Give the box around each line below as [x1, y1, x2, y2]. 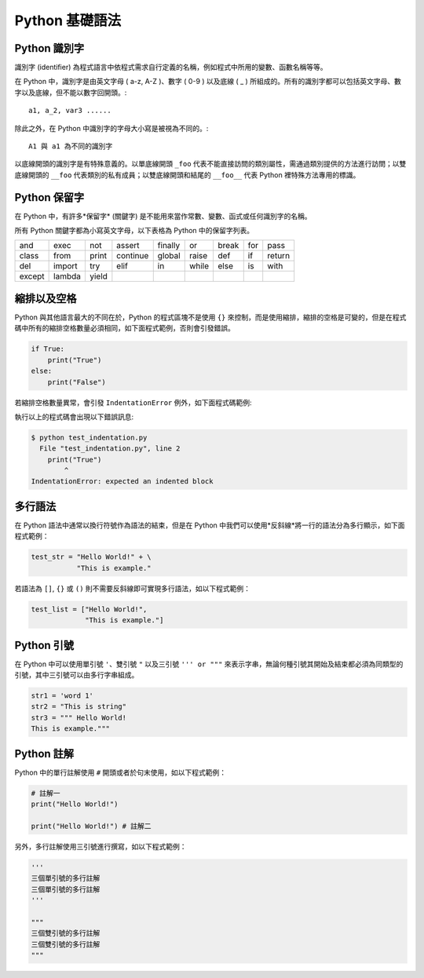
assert [116, 240, 141, 251]
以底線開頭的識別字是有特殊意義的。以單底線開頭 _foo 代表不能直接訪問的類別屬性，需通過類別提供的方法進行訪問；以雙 [14, 159, 407, 169]
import [53, 261, 78, 272]
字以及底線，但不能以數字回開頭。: [14, 87, 127, 97]
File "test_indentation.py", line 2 [39, 444, 181, 453]
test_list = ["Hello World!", [31, 604, 148, 614]
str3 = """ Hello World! [31, 713, 127, 722]
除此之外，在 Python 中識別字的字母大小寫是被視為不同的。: [14, 123, 209, 133]
